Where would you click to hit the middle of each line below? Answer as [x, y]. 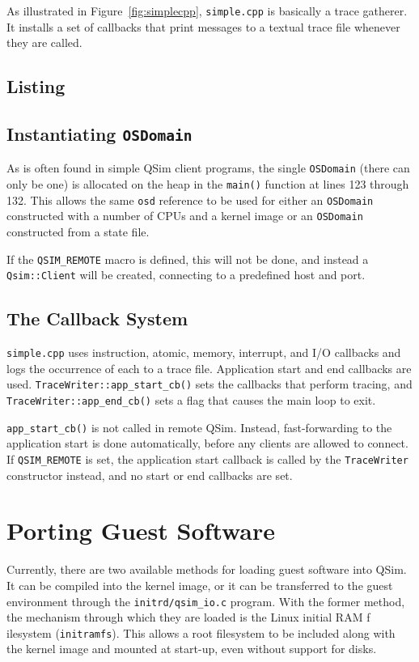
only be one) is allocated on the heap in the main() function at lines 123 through [208, 184]
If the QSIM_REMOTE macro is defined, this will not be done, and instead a [188, 259]
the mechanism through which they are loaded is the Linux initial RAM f [188, 617]
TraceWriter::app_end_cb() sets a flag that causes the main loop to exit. [191, 400]
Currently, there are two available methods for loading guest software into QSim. [207, 569]
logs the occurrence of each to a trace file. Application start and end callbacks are [209, 368]
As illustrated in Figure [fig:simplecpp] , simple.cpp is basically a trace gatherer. [207, 11]
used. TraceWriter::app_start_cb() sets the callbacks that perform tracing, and [209, 384]
